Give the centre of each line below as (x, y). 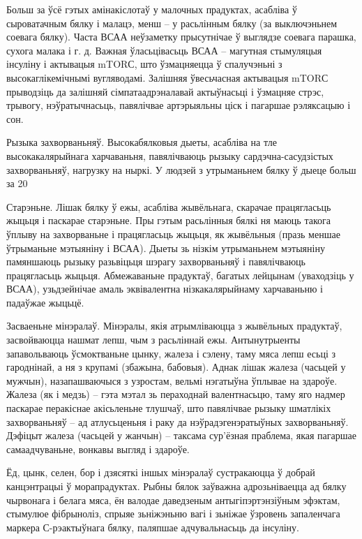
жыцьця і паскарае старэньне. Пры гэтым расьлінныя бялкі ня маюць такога (168, 220)
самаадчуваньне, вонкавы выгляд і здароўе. (98, 449)
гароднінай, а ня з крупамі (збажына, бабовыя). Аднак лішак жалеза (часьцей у (176, 367)
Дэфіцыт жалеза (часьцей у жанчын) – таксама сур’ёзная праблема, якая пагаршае (181, 435)
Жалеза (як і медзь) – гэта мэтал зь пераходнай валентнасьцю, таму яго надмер (176, 394)
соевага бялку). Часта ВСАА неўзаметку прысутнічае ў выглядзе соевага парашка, (181, 37)
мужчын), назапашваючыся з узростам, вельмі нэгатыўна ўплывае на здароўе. (172, 380)
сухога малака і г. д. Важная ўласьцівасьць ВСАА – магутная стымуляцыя (164, 50)
